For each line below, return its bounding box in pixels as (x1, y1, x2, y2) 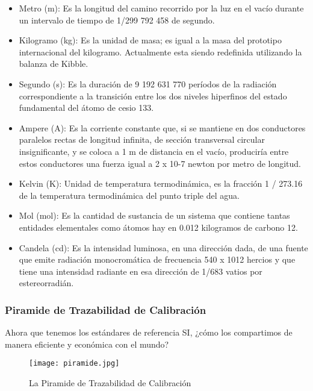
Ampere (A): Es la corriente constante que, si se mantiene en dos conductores (19, 121, 306, 134)
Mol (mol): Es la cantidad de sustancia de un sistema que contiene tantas (19, 209, 290, 222)
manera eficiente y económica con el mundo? (5, 337, 169, 350)
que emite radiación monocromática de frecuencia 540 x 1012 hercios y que (19, 253, 296, 266)
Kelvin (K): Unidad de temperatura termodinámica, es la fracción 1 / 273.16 (19, 177, 303, 190)
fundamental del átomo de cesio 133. (19, 101, 154, 114)
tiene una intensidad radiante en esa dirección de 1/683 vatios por (19, 264, 262, 277)
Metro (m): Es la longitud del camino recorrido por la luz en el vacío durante (19, 2, 304, 14)
